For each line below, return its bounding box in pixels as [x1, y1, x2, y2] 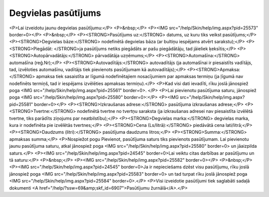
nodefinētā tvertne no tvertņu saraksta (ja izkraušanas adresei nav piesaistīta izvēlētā [77, 108, 253, 114]
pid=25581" [9, 101, 33, 107]
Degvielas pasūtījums [9, 7, 102, 18]
